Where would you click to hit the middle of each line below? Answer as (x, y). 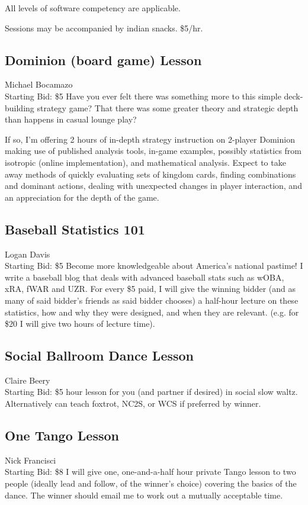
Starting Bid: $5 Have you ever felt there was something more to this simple (143, 96)
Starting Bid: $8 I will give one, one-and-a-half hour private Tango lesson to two (150, 472)
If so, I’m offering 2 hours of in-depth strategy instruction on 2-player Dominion (150, 139)
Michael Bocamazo (39, 84)
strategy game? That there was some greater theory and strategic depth (168, 107)
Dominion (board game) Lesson (103, 59)
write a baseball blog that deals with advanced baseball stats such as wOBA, (145, 277)
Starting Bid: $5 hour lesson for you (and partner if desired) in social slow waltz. (151, 392)
